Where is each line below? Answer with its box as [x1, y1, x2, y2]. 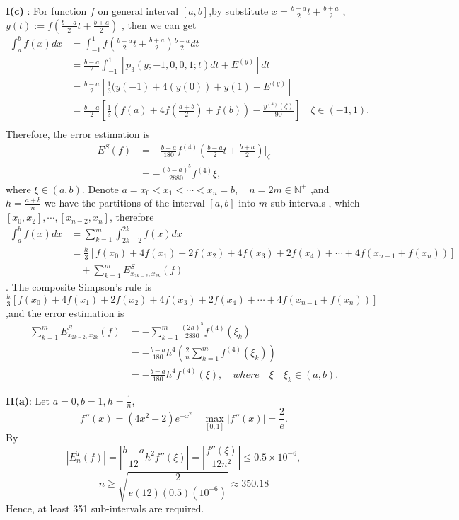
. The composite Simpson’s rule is [6, 279, 152, 294]
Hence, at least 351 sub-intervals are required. [6, 501, 204, 516]
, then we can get [122, 17, 197, 32]
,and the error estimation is [6, 305, 124, 320]
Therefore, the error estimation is [6, 127, 150, 141]
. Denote [81, 181, 119, 196]
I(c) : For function [6, 4, 87, 18]
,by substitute [209, 4, 269, 18]
